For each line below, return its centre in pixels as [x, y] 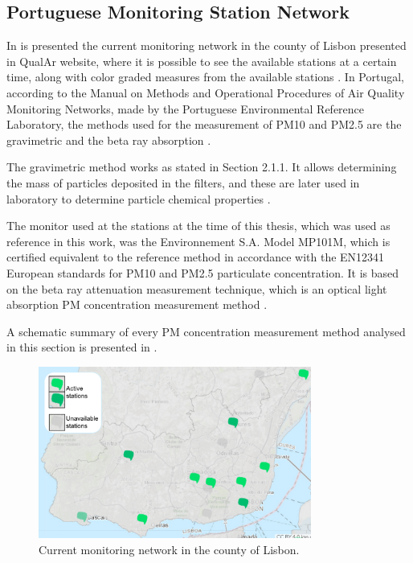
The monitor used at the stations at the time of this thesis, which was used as [198, 226]
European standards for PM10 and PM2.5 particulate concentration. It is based [203, 272]
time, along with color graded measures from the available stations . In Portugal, [205, 77]
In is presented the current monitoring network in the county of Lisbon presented [206, 45]
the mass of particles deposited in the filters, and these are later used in [183, 182]
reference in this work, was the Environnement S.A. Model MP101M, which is [198, 241]
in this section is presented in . [82, 347]
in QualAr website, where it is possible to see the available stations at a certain [202, 61]
